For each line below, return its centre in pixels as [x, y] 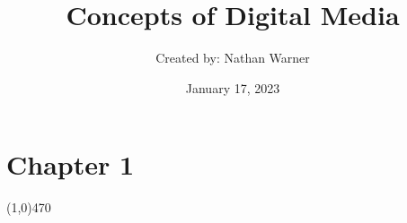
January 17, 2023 [233, 87]
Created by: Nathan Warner [233, 58]
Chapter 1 [71, 164]
